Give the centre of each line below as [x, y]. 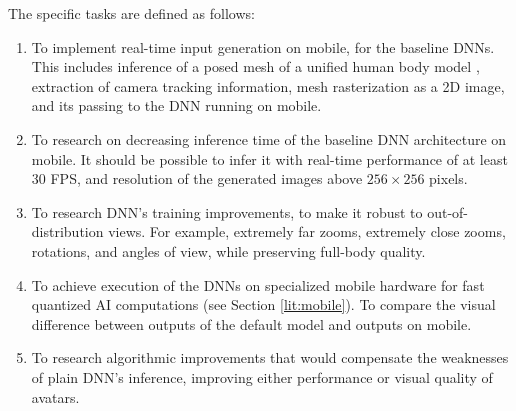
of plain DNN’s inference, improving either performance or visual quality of [262, 376]
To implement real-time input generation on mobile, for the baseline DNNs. [263, 46]
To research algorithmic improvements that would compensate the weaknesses [270, 357]
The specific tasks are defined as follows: [131, 13]
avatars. [55, 396]
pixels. [448, 178]
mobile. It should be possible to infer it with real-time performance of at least [269, 158]
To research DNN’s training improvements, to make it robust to [227, 211]
